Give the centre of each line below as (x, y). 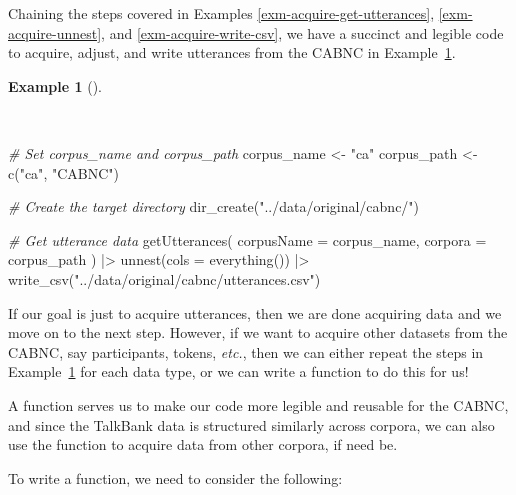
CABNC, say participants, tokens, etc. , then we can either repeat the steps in (246, 351)
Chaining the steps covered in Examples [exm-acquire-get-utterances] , (221, 13)
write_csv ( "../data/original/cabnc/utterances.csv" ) (164, 278)
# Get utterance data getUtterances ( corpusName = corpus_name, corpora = (247, 239)
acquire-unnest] (55, 32)
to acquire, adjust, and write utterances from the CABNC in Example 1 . (232, 52)
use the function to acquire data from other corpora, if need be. (203, 444)
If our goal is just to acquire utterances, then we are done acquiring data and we (255, 312)
